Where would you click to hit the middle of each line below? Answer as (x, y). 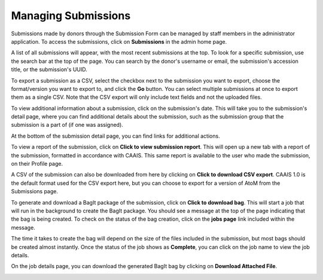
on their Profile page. (37, 164)
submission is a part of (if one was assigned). (67, 125)
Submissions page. (35, 191)
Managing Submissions (71, 16)
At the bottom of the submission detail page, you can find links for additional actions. (116, 136)
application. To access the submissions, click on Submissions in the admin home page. (119, 41)
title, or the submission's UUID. (49, 69)
